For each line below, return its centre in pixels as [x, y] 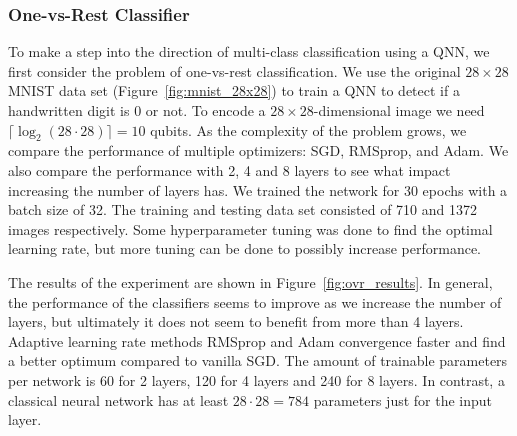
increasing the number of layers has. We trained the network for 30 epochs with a [258, 189]
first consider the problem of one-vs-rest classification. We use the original [234, 70]
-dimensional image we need [399, 110]
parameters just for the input [403, 399]
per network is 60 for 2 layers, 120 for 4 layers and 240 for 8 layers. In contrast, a [256, 379]
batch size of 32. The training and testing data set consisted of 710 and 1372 [243, 209]
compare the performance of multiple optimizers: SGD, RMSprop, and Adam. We [258, 150]
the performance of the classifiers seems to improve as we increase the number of [255, 301]
